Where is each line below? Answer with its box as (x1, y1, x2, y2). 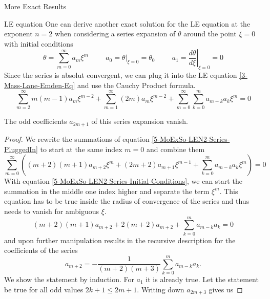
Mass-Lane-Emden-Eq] (4, 79, 75, 90)
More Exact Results (4, 1, 67, 11)
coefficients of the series (4, 245, 78, 255)
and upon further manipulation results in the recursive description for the (4, 234, 236, 245)
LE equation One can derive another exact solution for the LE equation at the (4, 18, 251, 29)
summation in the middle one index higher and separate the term (4, 185, 210, 196)
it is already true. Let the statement (146, 273, 259, 284)
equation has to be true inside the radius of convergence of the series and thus (4, 196, 250, 206)
